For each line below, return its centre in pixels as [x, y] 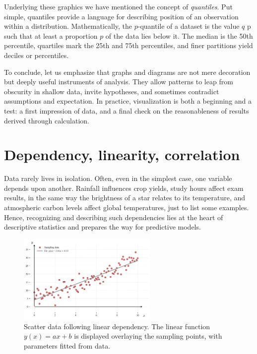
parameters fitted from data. [67, 346]
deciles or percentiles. [36, 55]
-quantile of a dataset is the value [189, 26]
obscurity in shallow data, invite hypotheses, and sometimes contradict [112, 91]
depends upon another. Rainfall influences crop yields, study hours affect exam [124, 188]
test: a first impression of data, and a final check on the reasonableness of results [127, 110]
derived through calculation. [47, 120]
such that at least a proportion [51, 35]
